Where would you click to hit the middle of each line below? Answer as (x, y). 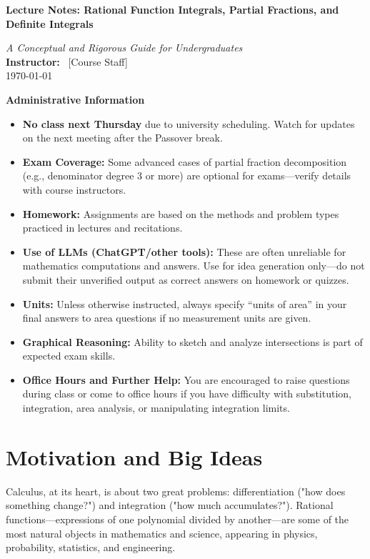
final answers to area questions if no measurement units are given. (167, 318)
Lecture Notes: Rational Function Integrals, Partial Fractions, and (172, 9)
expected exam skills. (69, 356)
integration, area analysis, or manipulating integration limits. (156, 408)
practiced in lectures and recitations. (102, 228)
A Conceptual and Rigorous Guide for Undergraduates (124, 48)
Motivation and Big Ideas (134, 456)
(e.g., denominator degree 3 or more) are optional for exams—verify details (187, 175)
